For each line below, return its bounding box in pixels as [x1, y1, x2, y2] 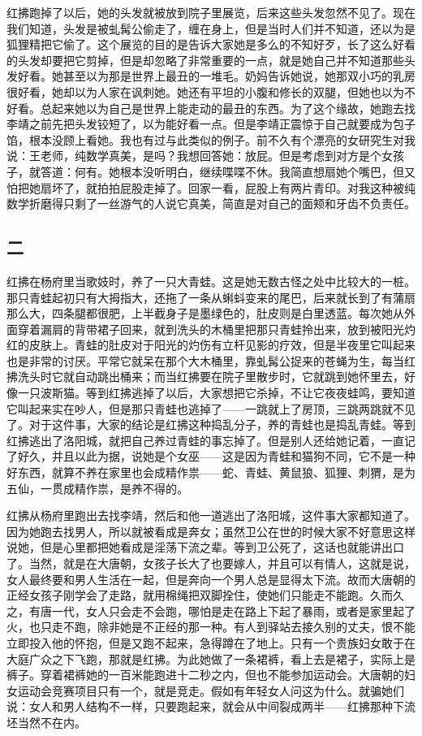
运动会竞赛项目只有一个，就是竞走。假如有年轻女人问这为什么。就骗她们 [17, 682, 404, 699]
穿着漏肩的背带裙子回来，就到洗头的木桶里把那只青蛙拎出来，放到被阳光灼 [17, 320, 416, 337]
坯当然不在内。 [6, 713, 86, 730]
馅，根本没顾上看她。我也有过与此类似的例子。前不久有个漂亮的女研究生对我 [6, 131, 416, 148]
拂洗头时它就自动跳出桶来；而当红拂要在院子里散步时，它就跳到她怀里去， [6, 368, 404, 385]
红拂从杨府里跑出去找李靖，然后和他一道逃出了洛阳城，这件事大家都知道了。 [6, 507, 416, 524]
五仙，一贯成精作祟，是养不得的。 [6, 479, 188, 496]
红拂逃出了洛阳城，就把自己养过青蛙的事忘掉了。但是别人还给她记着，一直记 [6, 431, 416, 448]
